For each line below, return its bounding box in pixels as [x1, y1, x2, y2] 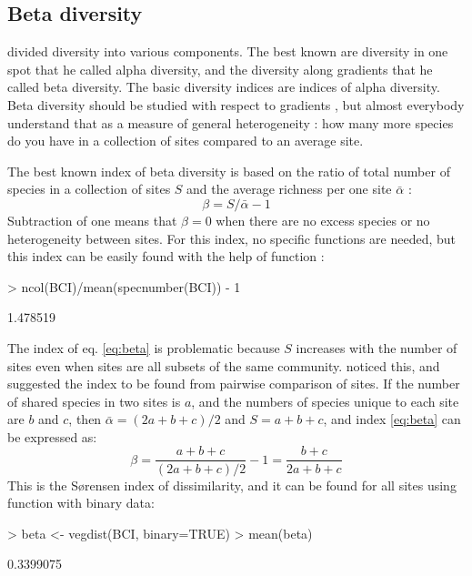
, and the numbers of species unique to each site [191, 391, 459, 410]
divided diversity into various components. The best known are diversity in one [7, 42, 448, 61]
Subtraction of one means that [7, 210, 177, 229]
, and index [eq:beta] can [323, 409, 461, 429]
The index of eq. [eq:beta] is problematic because [7, 338, 280, 357]
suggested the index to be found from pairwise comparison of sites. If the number [7, 374, 460, 393]
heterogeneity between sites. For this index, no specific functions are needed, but [7, 228, 457, 248]
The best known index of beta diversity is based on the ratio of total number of [7, 161, 450, 180]
